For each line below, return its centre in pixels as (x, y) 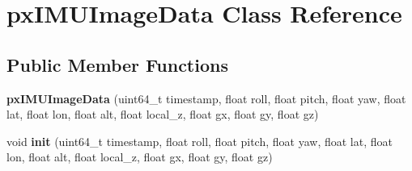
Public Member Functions (117, 64)
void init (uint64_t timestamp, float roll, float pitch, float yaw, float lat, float (200, 141)
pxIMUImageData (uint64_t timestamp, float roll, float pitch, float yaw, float (206, 98)
